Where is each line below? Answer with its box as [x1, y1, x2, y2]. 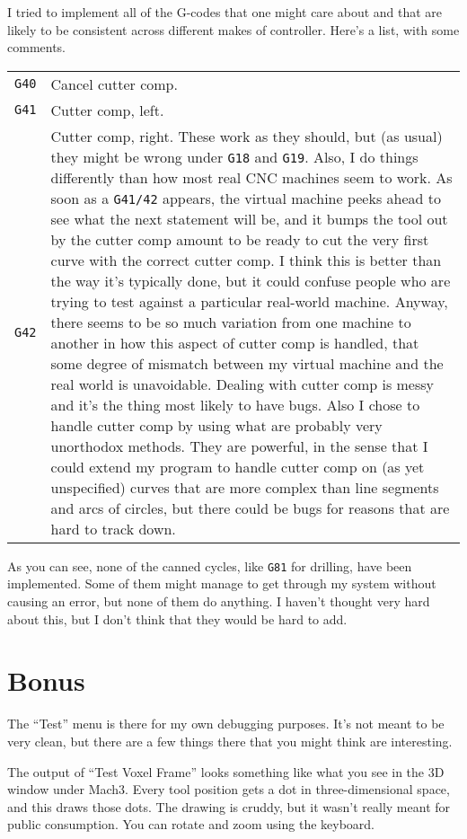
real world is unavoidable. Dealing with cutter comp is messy [50, 373, 435, 394]
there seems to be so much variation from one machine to [50, 311, 411, 332]
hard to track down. [50, 517, 176, 539]
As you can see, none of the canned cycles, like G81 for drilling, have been [7, 556, 412, 575]
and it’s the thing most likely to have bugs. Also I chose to [50, 393, 420, 415]
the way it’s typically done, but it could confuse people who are [50, 269, 451, 291]
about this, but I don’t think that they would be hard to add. [7, 609, 348, 628]
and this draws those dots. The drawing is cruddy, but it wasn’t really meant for [7, 797, 451, 816]
